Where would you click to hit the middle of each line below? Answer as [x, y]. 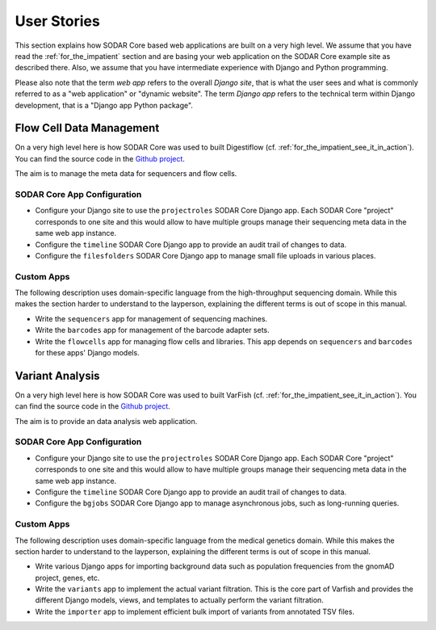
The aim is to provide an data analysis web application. [106, 421]
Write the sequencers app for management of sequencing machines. [151, 318]
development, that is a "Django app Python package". [104, 105]
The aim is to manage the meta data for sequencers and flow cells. [126, 174]
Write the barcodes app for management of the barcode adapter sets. [152, 330]
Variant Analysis [57, 376]
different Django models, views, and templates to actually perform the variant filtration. [180, 600]
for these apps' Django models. [88, 352]
